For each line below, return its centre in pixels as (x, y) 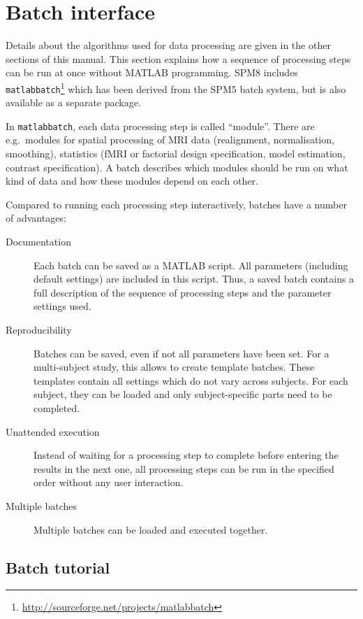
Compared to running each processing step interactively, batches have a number (176, 204)
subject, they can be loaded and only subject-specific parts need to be (183, 394)
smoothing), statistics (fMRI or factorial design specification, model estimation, (176, 154)
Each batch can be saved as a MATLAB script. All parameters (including (191, 265)
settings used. (62, 306)
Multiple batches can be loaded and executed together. (151, 529)
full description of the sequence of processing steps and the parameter (183, 292)
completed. (57, 407)
